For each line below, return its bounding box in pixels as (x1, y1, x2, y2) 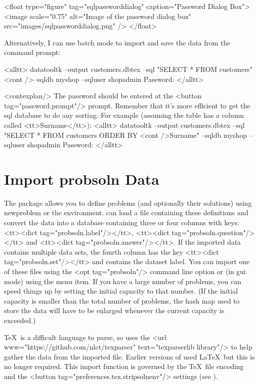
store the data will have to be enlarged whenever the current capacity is (4, 305, 224, 316)
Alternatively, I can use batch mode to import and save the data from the (4, 37, 230, 47)
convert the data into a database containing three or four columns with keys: (4, 217, 239, 228)
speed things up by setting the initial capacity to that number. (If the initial (4, 286, 238, 296)
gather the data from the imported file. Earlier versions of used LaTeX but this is (4, 351, 255, 362)
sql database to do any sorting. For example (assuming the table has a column (4, 110, 244, 120)
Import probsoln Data (4, 168, 159, 189)
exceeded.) (4, 315, 36, 325)
